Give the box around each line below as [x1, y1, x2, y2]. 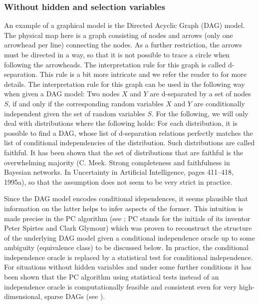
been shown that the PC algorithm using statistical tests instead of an [4, 272, 219, 282]
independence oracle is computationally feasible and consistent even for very [4, 281, 237, 292]
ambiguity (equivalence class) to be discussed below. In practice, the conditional [4, 242, 249, 253]
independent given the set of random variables [4, 108, 145, 118]
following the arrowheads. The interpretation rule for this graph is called [4, 59, 226, 69]
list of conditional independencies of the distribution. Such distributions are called [4, 137, 255, 148]
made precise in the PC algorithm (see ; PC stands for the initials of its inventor [4, 213, 251, 223]
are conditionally [194, 98, 245, 108]
